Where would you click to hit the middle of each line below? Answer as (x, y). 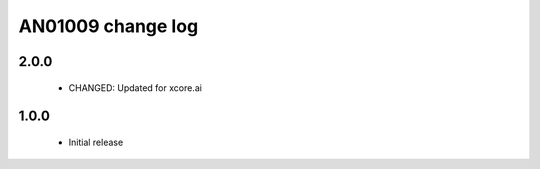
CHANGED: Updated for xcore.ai (135, 87)
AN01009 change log (108, 26)
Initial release (96, 142)
